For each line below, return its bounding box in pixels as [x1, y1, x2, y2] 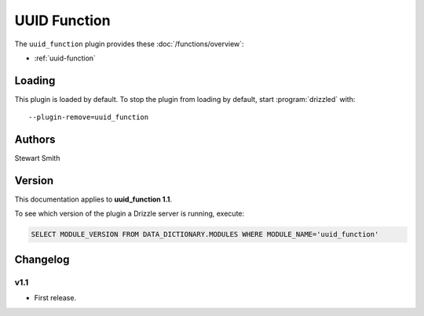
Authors [14, 133, 56, 147]
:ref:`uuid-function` [34, 53, 96, 63]
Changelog [14, 252, 70, 266]
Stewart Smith [14, 154, 60, 163]
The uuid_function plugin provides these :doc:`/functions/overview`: [14, 39, 244, 49]
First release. [34, 293, 77, 303]
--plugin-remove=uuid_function [28, 113, 149, 122]
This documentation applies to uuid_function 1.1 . [14, 194, 173, 204]
